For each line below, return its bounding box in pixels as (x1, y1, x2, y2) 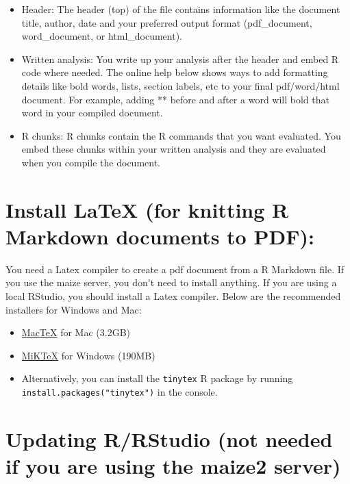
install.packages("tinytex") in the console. (21, 385, 218, 399)
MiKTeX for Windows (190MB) (21, 348, 155, 362)
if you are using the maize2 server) (5, 452, 341, 480)
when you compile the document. (21, 155, 161, 169)
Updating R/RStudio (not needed (5, 424, 333, 453)
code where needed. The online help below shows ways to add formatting (21, 65, 328, 79)
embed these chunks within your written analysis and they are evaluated (21, 142, 326, 156)
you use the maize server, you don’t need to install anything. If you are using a (5, 275, 337, 290)
